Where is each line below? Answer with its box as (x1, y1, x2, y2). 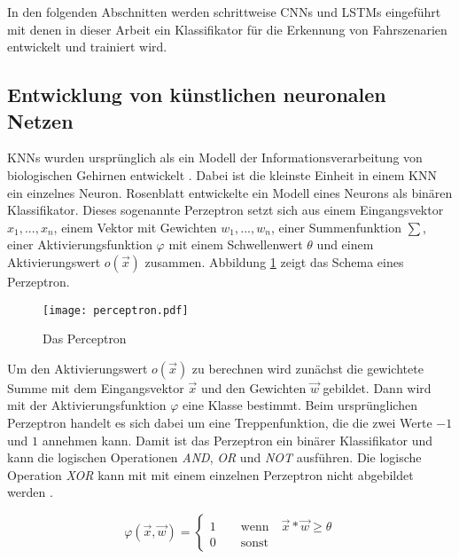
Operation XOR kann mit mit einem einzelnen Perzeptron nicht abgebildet (7, 465, 414, 484)
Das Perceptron (43, 329, 127, 348)
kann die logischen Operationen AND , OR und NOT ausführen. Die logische (7, 448, 422, 467)
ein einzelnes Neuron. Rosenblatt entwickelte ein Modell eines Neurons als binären (7, 183, 453, 201)
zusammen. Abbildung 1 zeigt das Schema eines (144, 252, 404, 271)
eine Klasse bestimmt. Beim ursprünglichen (182, 396, 417, 414)
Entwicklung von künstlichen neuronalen (7, 81, 386, 108)
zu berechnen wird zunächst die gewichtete (191, 358, 424, 377)
